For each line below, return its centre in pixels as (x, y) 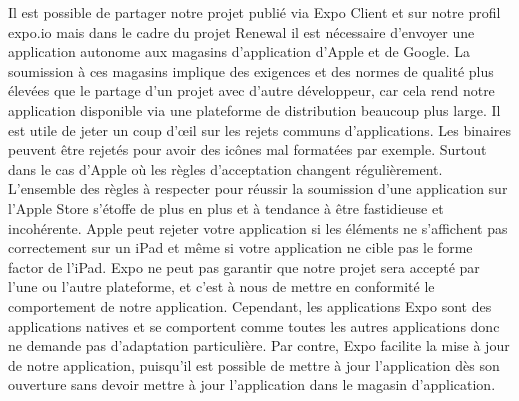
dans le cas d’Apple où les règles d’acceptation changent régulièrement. (225, 168)
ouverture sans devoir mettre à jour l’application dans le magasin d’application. (252, 384)
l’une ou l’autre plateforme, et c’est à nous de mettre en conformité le (221, 286)
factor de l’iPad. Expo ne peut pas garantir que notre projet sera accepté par (244, 266)
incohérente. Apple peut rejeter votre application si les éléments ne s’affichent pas (258, 227)
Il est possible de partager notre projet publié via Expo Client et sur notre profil (254, 12)
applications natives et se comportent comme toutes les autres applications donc (254, 325)
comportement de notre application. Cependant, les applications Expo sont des (250, 305)
